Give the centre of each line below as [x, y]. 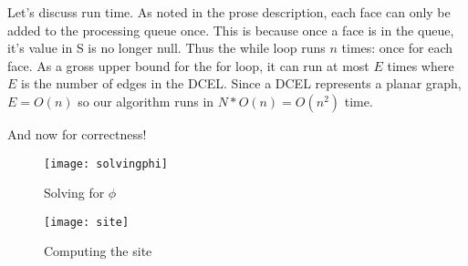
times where [421, 65]
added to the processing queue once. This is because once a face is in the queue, [231, 30]
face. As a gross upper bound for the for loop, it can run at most [188, 65]
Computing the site [98, 251]
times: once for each [397, 48]
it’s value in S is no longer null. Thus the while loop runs [166, 48]
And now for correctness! [77, 133]
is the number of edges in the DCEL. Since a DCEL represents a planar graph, [241, 83]
